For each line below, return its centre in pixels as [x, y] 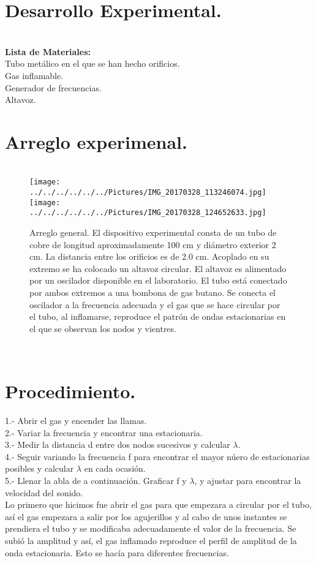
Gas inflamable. [34, 75]
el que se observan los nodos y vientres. [103, 328]
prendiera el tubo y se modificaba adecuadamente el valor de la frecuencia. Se [151, 528]
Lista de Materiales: [48, 51]
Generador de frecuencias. [53, 87]
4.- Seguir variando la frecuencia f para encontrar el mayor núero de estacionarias [157, 456]
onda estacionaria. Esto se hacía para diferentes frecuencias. [117, 552]
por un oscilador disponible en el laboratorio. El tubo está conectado [158, 280]
